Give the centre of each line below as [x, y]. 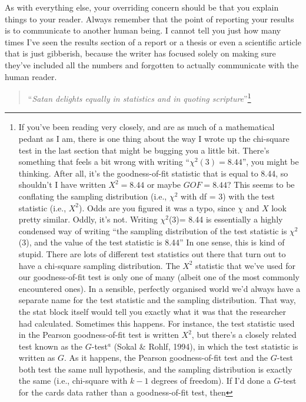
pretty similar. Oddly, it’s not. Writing [88, 219]
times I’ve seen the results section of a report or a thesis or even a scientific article [153, 41]
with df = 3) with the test [228, 196]
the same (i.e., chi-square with [73, 381]
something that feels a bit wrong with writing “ [104, 162]
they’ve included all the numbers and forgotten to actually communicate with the [152, 64]
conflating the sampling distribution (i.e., [93, 196]
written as [37, 358]
